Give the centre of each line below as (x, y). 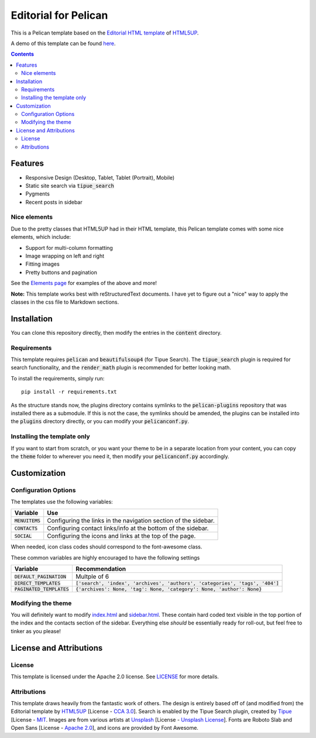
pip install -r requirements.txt (69, 392)
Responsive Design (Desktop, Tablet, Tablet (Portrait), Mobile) (100, 177)
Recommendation (101, 569)
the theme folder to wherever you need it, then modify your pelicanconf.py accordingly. (120, 456)
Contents (23, 54)
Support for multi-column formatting (69, 248)
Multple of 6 (92, 576)
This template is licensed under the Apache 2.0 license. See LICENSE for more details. (115, 677)
